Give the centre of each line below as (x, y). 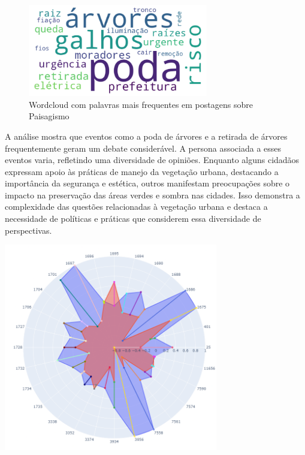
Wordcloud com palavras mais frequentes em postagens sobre (141, 104)
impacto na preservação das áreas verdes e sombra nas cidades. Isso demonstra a (152, 195)
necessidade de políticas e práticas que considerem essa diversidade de (133, 219)
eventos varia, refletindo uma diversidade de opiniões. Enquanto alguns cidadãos (152, 160)
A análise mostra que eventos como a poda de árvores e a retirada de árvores (146, 136)
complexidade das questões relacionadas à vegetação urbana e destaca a (136, 207)
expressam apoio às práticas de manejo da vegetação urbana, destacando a (142, 171)
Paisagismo (49, 116)
